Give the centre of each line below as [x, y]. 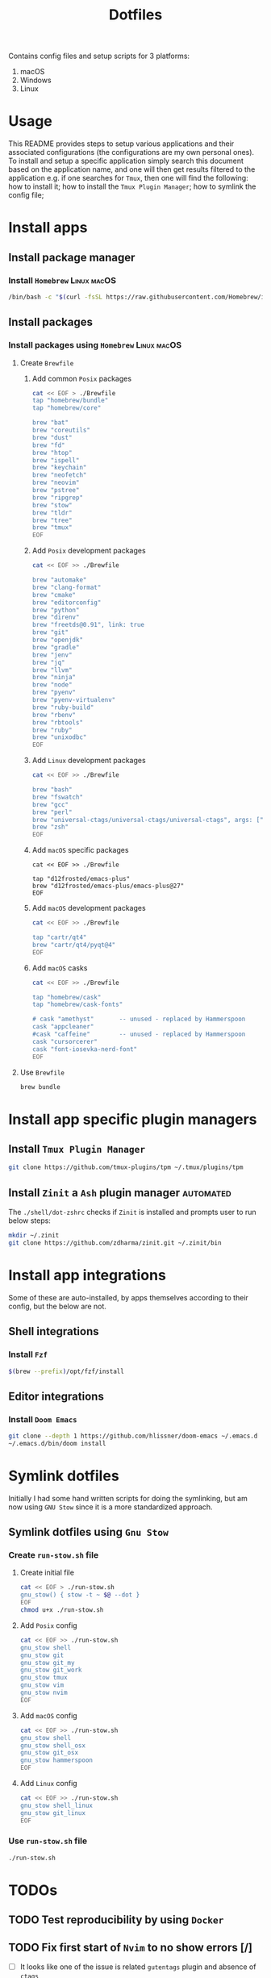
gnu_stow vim [42, 1685]
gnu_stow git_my [47, 1663]
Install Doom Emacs [43, 1419]
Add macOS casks [60, 968]
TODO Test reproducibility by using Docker [116, 1920]
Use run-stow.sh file [48, 1841]
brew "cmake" [54, 595]
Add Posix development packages [89, 551]
